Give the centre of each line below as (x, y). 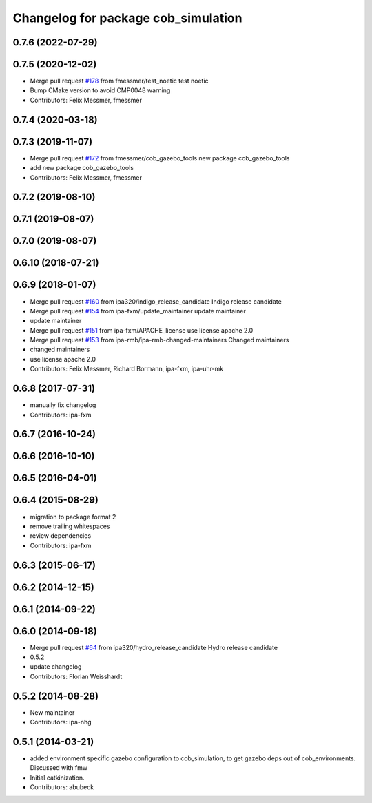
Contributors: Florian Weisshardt (76, 676)
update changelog (56, 667)
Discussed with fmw (59, 768)
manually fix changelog (63, 405)
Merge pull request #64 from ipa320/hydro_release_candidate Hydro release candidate (154, 647)
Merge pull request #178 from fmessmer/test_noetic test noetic (120, 81)
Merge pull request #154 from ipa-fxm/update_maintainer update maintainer (138, 311)
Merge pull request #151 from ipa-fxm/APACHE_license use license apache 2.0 (142, 330)
